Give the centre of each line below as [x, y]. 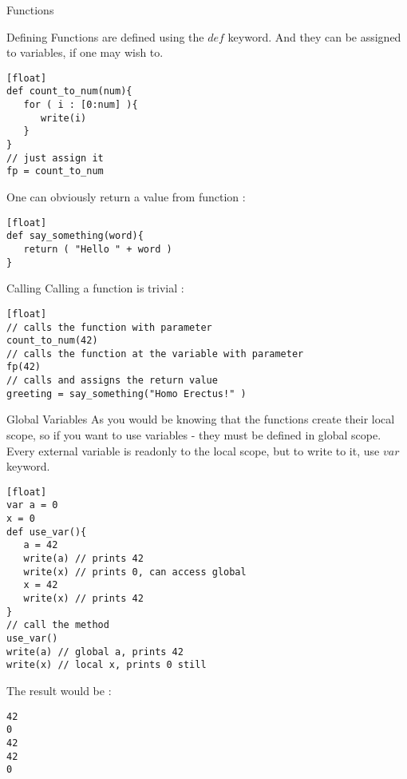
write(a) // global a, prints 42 [95, 652]
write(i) [63, 118]
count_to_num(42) [52, 341]
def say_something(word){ [75, 236]
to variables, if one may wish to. [85, 52]
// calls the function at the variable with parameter [155, 354]
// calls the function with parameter [109, 327]
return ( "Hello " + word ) [98, 249]
